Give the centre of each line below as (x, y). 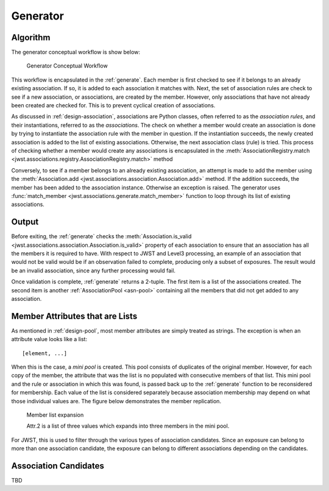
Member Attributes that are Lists (74, 316)
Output (25, 222)
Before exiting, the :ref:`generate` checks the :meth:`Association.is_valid (101, 236)
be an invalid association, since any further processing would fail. (94, 270)
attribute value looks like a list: (49, 339)
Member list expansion (55, 415)
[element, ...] (45, 353)
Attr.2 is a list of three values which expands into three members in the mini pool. (128, 426)
